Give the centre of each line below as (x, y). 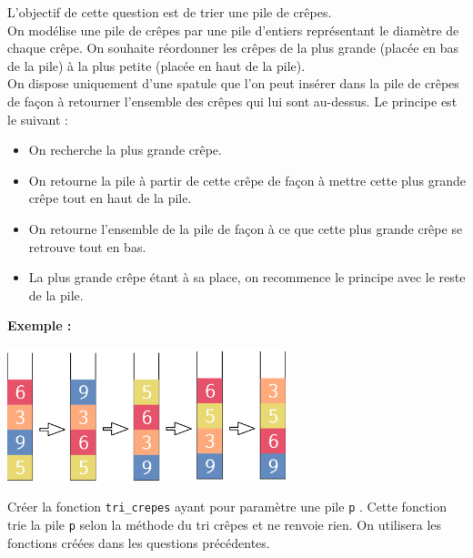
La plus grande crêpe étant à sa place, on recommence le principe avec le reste (247, 277)
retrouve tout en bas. (87, 246)
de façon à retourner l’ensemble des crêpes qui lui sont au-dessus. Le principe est (232, 101)
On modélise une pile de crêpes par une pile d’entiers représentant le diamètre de (233, 30)
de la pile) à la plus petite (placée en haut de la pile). (156, 65)
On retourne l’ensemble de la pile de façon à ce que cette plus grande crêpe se (246, 228)
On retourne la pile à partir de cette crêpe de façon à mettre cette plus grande (247, 180)
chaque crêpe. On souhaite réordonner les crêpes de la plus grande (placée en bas (233, 48)
